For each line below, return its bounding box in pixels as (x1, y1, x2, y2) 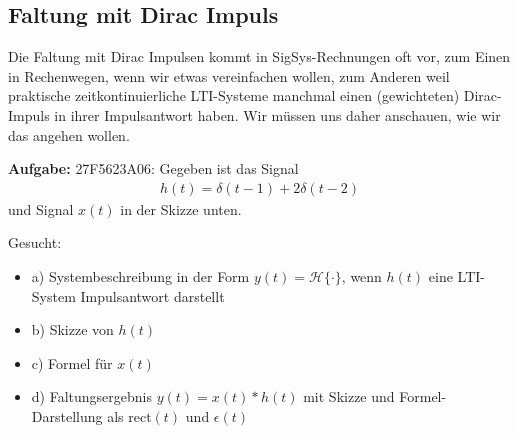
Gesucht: (8, 232, 62, 253)
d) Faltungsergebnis (31, 386, 152, 407)
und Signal (8, 198, 74, 219)
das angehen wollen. (8, 124, 130, 145)
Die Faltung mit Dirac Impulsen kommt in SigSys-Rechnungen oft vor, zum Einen (8, 46, 511, 67)
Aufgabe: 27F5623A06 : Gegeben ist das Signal (8, 158, 299, 179)
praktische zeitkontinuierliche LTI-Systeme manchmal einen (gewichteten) (8, 85, 460, 106)
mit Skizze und (303, 386, 395, 407)
